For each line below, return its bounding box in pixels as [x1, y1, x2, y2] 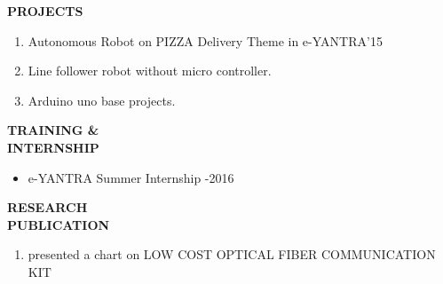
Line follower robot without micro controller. [28, 61, 272, 80]
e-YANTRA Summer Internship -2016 [28, 168, 234, 186]
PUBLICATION [7, 215, 110, 233]
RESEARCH [7, 198, 88, 217]
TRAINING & [7, 121, 99, 139]
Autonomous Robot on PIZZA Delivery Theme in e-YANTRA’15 [28, 31, 383, 50]
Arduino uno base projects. [28, 91, 176, 109]
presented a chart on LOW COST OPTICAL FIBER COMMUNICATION [28, 245, 436, 264]
